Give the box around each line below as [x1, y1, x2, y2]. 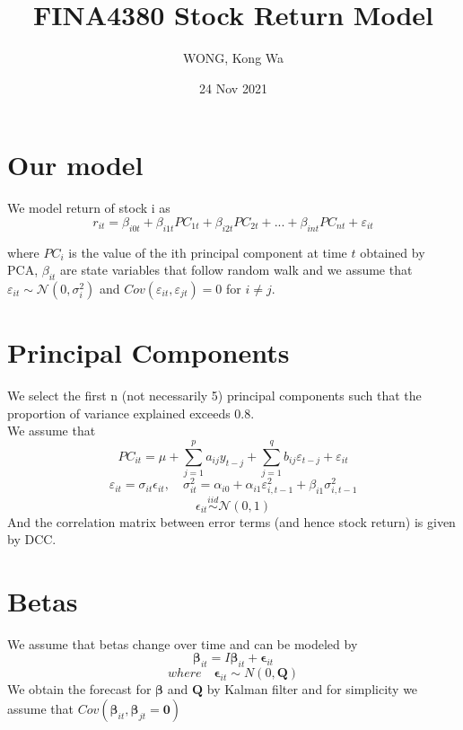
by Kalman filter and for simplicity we [206, 680, 418, 699]
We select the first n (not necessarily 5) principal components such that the [7, 386, 422, 405]
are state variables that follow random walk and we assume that [60, 260, 413, 279]
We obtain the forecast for [7, 680, 152, 699]
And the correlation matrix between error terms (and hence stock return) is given [7, 512, 456, 531]
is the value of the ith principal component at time [68, 242, 347, 261]
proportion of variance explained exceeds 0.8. [7, 403, 255, 422]
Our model [7, 146, 144, 183]
